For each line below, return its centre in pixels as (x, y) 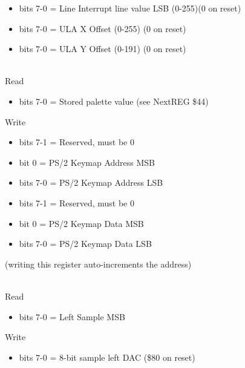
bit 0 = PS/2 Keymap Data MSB (81, 223)
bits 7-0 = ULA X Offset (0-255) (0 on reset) (103, 28)
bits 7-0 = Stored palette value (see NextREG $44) (114, 101)
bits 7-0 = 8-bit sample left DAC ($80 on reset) (107, 357)
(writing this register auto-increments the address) (98, 264)
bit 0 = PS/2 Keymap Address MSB (87, 162)
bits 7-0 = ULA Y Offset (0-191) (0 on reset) (103, 49)
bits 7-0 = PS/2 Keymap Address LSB (91, 182)
